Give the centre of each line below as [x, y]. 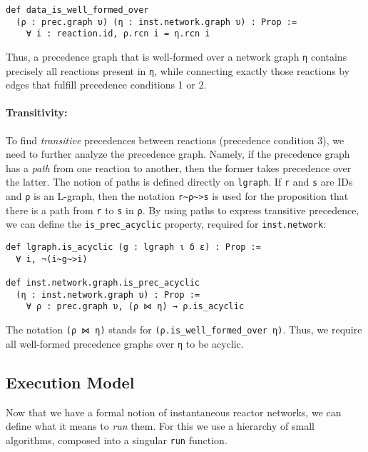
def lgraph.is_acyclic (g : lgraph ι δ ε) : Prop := [133, 247]
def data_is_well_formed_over [77, 10]
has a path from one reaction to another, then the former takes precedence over [179, 167]
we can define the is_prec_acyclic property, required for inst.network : [166, 224]
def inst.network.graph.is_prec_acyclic [103, 283]
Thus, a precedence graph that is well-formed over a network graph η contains [177, 56]
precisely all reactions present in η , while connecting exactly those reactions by [178, 70]
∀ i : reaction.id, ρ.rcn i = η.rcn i [118, 34]
